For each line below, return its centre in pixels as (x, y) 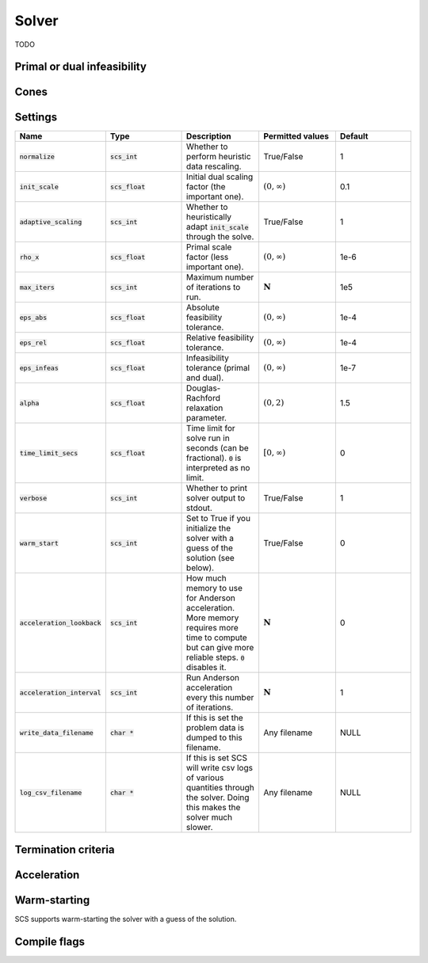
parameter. (207, 418)
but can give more (220, 648)
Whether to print (217, 489)
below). (200, 568)
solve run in (208, 438)
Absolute (203, 307)
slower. (200, 828)
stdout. (200, 508)
